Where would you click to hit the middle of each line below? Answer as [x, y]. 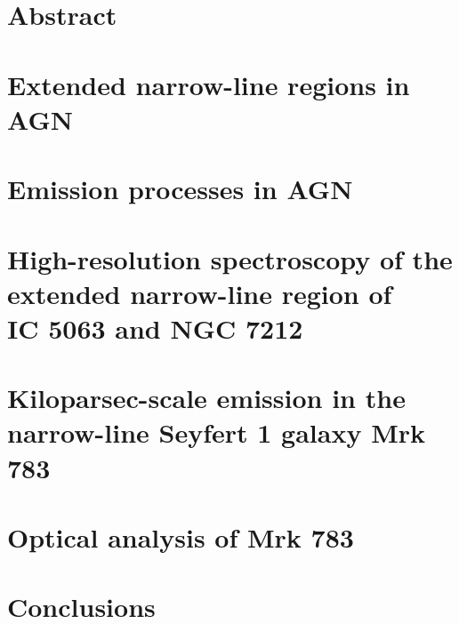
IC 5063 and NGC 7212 [155, 328]
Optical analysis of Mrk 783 [181, 537]
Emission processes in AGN [180, 189]
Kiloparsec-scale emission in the [206, 398]
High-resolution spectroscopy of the [230, 258]
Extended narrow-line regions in [209, 84]
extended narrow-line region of [200, 293]
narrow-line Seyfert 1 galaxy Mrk [216, 432]
